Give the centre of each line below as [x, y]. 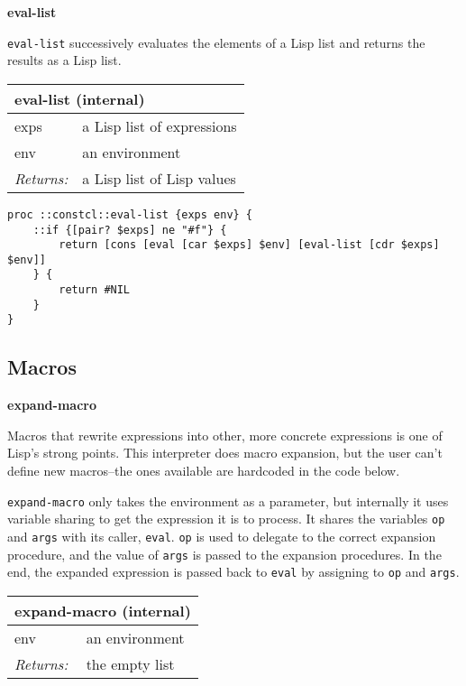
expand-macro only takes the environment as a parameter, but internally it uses [228, 501]
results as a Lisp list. [64, 60]
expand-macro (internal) [103, 610]
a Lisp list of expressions [160, 125]
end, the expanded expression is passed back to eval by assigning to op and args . [233, 572]
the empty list [130, 663]
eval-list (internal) [80, 98]
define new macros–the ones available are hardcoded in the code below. [204, 471]
